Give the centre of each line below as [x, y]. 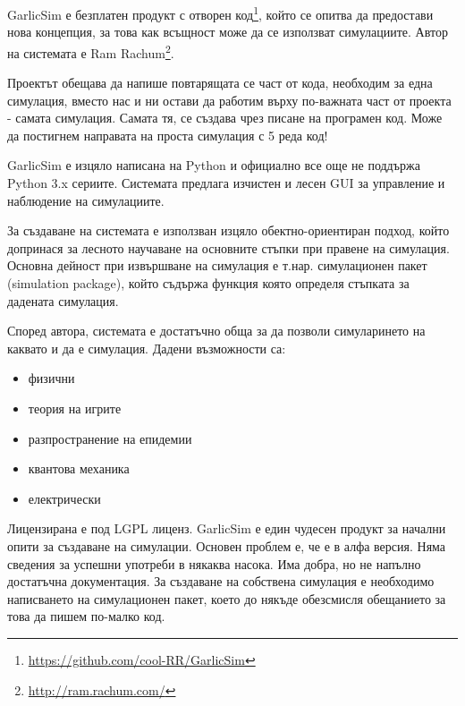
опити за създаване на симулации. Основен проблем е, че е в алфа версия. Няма [227, 545]
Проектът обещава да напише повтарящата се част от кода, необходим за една [220, 83]
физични [51, 378]
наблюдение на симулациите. [86, 200]
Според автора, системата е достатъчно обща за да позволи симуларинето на [216, 331]
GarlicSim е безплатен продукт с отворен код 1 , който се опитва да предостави [220, 13]
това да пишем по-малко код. [86, 616]
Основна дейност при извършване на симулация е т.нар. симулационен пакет [217, 265]
